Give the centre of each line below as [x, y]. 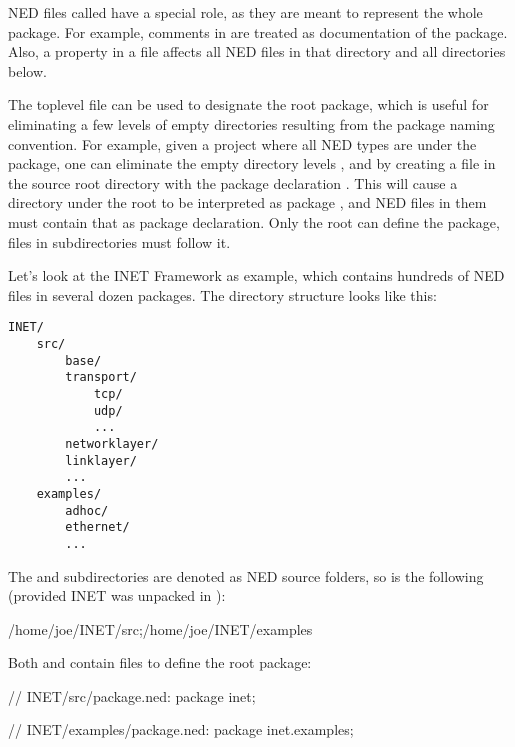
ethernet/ [97, 527]
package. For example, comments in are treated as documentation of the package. [258, 31]
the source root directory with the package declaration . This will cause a [233, 182]
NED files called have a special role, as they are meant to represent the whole [245, 12]
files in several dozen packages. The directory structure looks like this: [222, 294]
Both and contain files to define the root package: [160, 662]
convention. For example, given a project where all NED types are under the [242, 143]
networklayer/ [112, 443]
